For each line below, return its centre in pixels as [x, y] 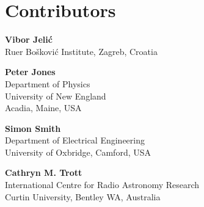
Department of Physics [48, 83]
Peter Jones [30, 72]
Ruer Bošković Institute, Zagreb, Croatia [81, 51]
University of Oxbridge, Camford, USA [78, 152]
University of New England [56, 96]
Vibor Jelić [29, 39]
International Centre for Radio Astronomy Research [102, 185]
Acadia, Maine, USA [43, 108]
